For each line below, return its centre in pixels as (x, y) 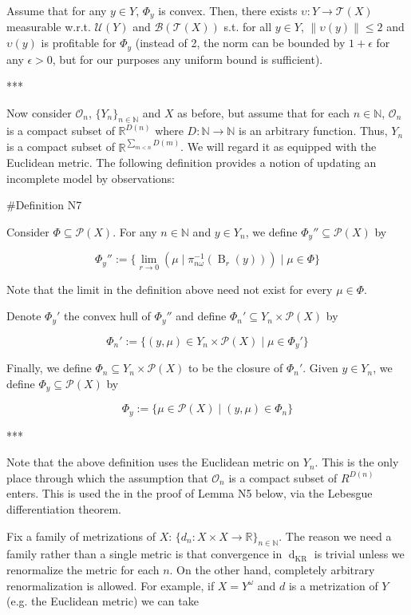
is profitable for (79, 43)
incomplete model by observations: (91, 178)
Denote (24, 316)
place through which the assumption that (107, 477)
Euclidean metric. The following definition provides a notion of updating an (192, 163)
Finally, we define (49, 368)
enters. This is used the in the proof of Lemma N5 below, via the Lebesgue (190, 493)
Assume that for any (57, 10)
